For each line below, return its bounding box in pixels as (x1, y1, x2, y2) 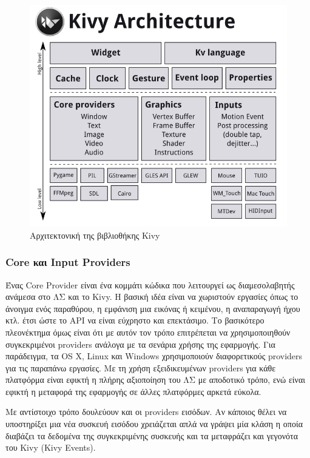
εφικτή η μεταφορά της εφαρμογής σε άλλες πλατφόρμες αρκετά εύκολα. (5, 385, 261, 397)
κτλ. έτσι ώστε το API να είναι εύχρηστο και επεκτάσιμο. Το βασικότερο (5, 314, 265, 327)
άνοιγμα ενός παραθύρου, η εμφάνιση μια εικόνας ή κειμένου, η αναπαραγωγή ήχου (5, 302, 300, 314)
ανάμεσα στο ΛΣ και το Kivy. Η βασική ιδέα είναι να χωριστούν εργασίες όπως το (5, 290, 298, 303)
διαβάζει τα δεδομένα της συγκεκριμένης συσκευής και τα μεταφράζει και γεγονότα (5, 429, 298, 442)
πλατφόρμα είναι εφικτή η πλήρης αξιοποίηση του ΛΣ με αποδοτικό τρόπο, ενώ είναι (5, 373, 306, 386)
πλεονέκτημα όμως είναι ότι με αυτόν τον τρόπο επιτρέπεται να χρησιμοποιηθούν (5, 325, 291, 338)
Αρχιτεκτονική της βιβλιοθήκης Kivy (30, 228, 160, 241)
